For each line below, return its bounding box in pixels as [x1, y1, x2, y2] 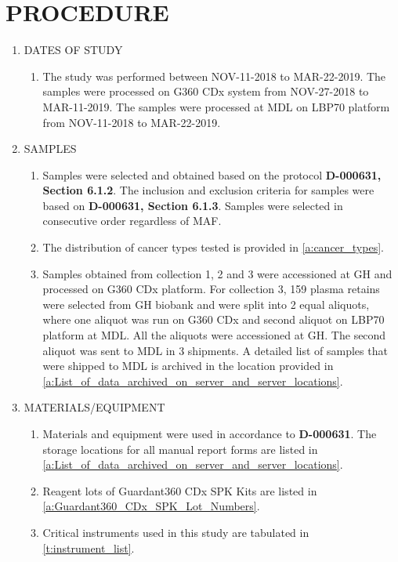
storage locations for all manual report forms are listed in [42, 441, 318, 457]
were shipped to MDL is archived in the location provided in [42, 357, 334, 374]
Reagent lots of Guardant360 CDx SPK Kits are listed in [42, 482, 317, 499]
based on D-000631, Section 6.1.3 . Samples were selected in [42, 197, 343, 213]
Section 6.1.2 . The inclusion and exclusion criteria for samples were [42, 182, 374, 198]
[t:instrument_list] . [42, 539, 135, 556]
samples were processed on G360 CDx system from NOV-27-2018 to [42, 83, 369, 100]
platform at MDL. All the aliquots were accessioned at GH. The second [42, 327, 386, 343]
